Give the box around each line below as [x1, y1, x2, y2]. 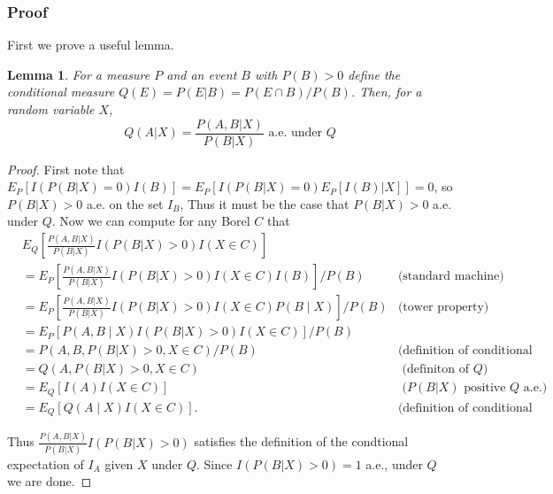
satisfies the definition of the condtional [194, 432, 409, 451]
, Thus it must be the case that [180, 194, 349, 212]
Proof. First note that [7, 159, 125, 178]
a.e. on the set [86, 194, 164, 212]
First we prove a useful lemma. [7, 35, 174, 54]
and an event [166, 65, 237, 83]
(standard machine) [397, 270, 504, 283]
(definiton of [402, 363, 470, 376]
